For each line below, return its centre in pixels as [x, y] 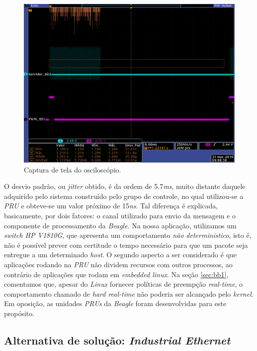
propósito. [19, 313]
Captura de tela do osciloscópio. [73, 169]
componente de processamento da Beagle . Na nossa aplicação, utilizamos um [120, 225]
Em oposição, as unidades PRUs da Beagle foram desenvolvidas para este [115, 303]
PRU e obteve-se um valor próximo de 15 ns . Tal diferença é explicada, [111, 206]
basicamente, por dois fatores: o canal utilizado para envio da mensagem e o [120, 215]
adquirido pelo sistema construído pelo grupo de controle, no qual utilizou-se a [124, 196]
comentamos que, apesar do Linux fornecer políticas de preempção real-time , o [124, 284]
